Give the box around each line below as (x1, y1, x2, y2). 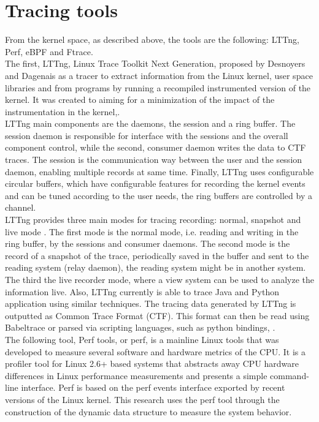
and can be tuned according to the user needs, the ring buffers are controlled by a (5, 189, 312, 202)
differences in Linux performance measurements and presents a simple (5, 369, 267, 382)
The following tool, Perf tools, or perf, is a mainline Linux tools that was (5, 333, 279, 345)
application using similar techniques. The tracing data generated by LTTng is (5, 297, 296, 310)
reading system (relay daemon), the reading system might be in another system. (5, 261, 306, 274)
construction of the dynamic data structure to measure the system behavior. (5, 405, 292, 418)
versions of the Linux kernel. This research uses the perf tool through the (5, 393, 280, 405)
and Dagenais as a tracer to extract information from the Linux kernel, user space (5, 69, 313, 81)
